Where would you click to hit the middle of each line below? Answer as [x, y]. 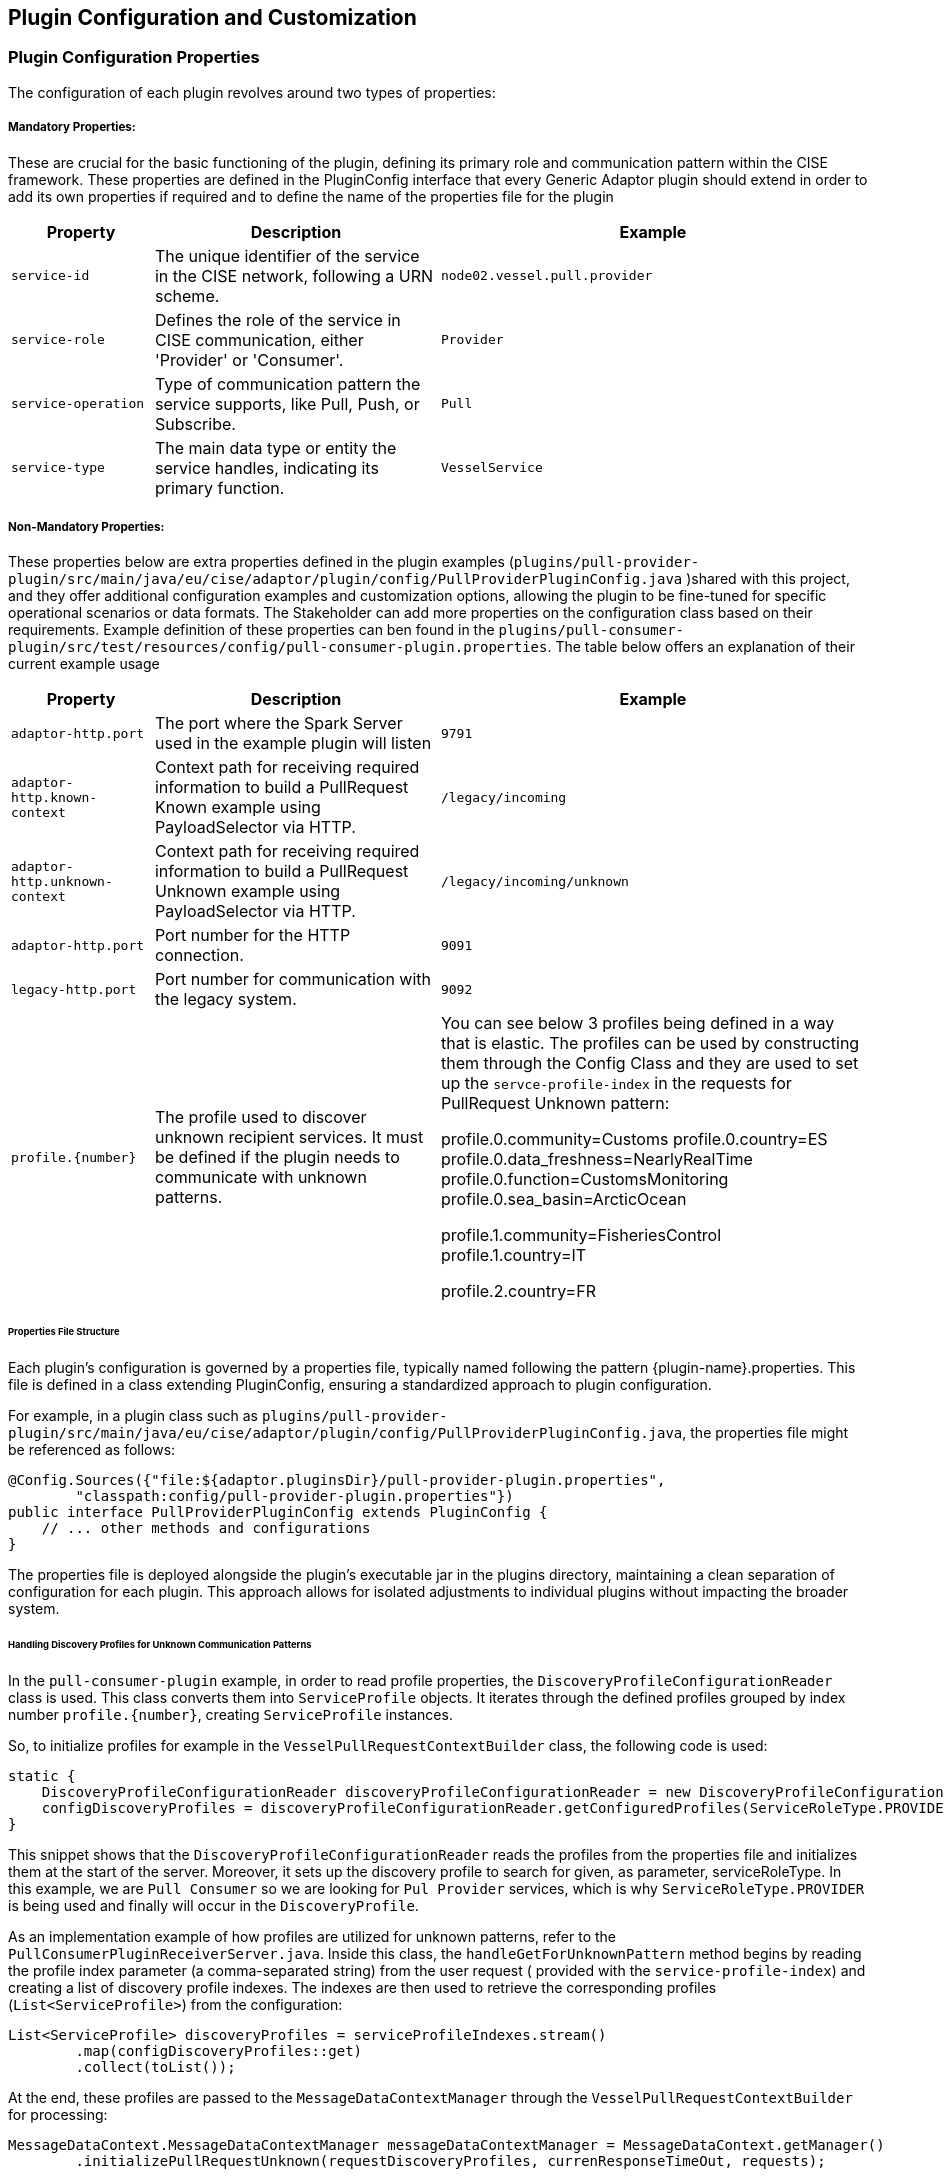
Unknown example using [247, 891]
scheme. [187, 295]
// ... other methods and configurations [206, 1528]
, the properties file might [765, 1433]
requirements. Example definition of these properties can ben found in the [251, 630]
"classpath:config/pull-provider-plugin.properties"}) [294, 1496]
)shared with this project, [768, 579]
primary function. [219, 487]
